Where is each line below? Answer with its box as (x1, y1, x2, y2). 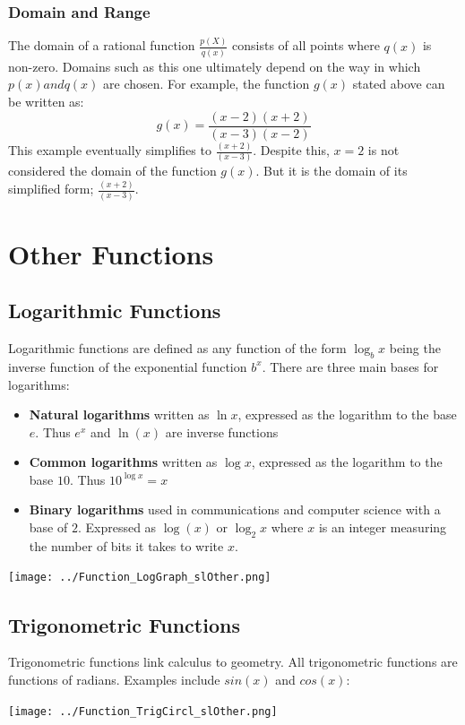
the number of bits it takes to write (29, 536, 224, 555)
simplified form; (8, 179, 94, 198)
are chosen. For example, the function (103, 74, 310, 93)
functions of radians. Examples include (8, 669, 220, 688)
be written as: (8, 92, 84, 111)
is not (367, 141, 400, 159)
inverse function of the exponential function (8, 357, 247, 375)
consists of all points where (232, 36, 380, 55)
